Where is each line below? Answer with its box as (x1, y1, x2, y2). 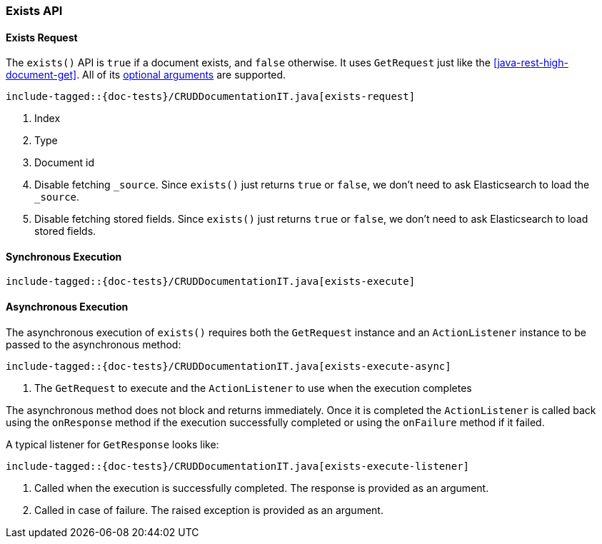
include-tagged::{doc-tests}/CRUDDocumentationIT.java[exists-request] (6, 91, 416, 103)
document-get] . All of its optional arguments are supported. (6, 69, 286, 81)
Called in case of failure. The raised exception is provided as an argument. (34, 503, 383, 516)
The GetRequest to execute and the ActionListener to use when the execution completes (34, 381, 472, 394)
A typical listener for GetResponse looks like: (6, 438, 219, 450)
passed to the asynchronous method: (6, 338, 181, 351)
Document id (34, 156, 94, 169)
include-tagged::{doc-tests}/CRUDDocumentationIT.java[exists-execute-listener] (6, 460, 470, 472)
